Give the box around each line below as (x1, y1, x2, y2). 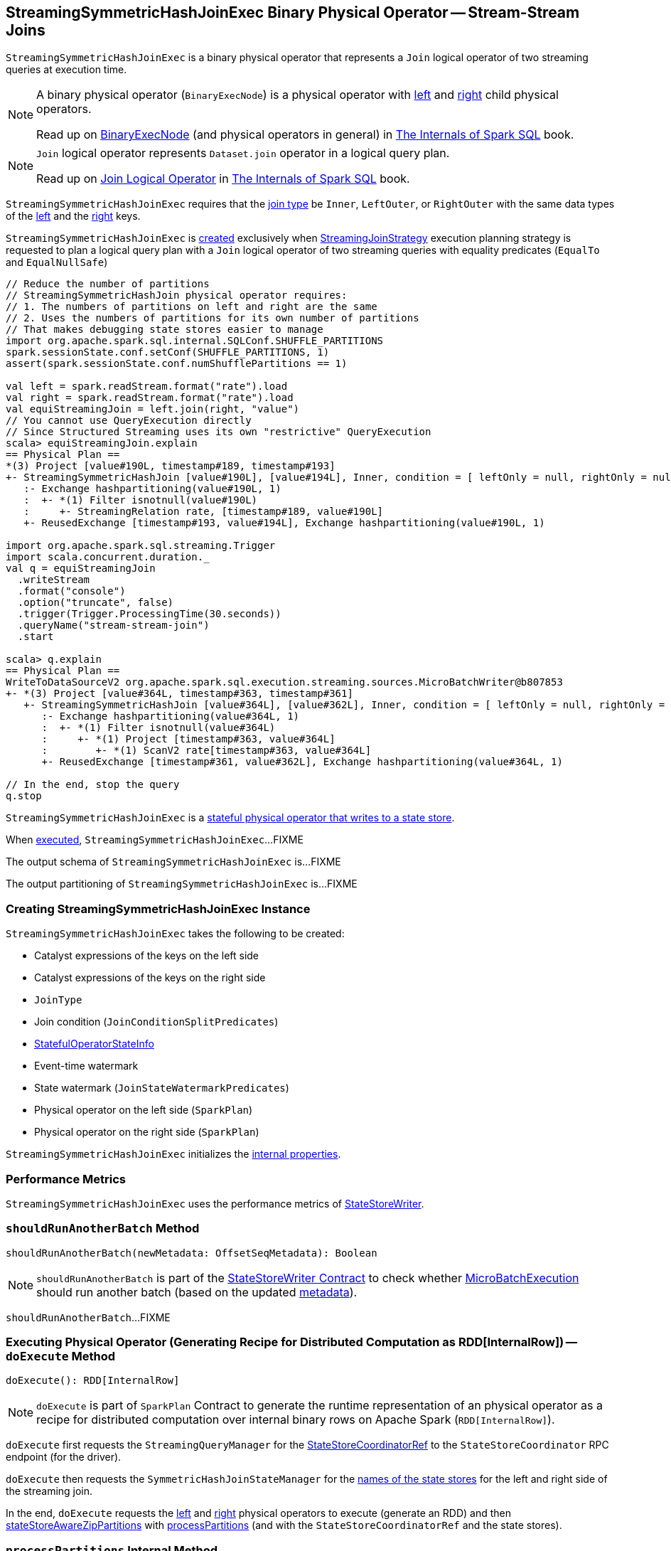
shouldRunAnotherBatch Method (6, 1221, 200, 1236)
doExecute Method (6, 1349, 116, 1364)
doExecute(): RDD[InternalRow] (6, 1375, 180, 1387)
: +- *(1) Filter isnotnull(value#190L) (23, 494, 258, 506)
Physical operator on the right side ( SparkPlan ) (34, 1126, 259, 1139)
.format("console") (17, 585, 126, 597)
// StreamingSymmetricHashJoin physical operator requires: (6, 289, 348, 302)
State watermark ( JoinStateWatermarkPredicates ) (34, 1082, 289, 1094)
